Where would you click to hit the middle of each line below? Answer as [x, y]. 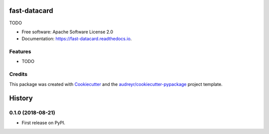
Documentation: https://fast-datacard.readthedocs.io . [77, 39]
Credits [18, 74]
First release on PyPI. [44, 123]
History [21, 99]
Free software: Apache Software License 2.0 [67, 32]
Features [20, 52]
